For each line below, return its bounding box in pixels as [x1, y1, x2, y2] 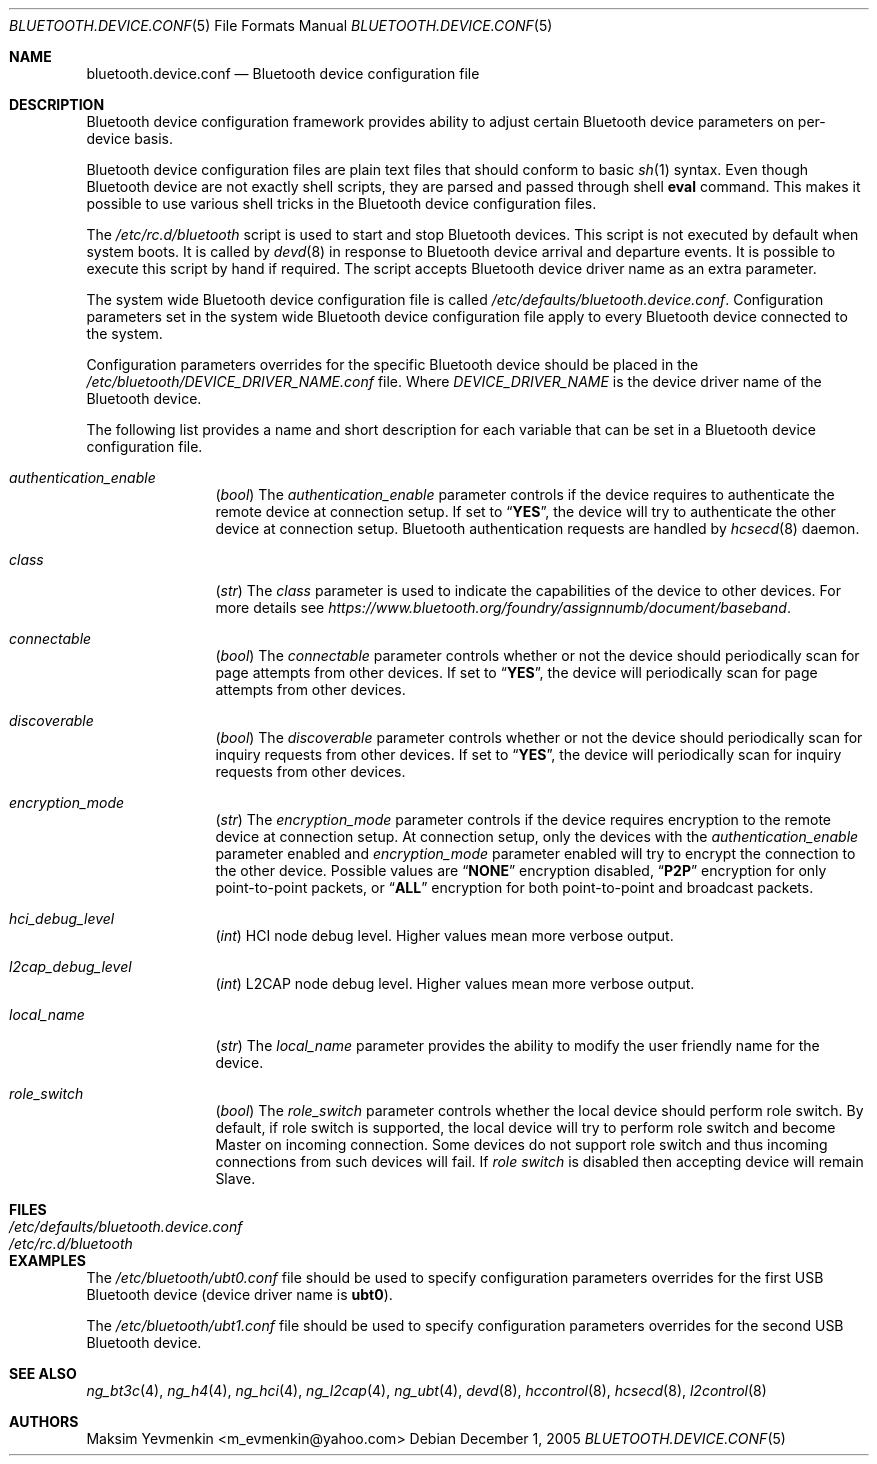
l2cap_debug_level [9, 958, 132, 975]
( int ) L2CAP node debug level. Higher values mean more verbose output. [215, 975, 695, 992]
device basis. [86, 130, 173, 147]
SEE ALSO [9, 1365, 77, 1382]
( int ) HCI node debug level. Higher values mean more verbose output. [215, 927, 674, 944]
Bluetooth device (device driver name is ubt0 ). [86, 1286, 393, 1303]
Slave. [215, 1170, 256, 1187]
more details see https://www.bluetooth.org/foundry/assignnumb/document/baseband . [215, 599, 791, 616]
